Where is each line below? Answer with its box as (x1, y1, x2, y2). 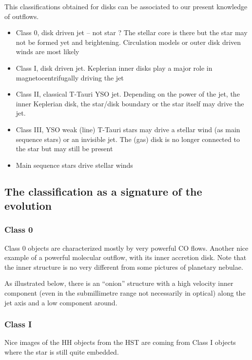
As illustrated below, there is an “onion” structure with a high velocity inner (4, 278, 233, 288)
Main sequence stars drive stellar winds (16, 160, 133, 170)
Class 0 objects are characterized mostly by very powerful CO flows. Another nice (4, 242, 249, 253)
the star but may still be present (16, 143, 113, 154)
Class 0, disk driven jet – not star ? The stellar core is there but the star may (16, 27, 248, 38)
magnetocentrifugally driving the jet (16, 72, 124, 82)
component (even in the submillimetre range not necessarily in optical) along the (4, 288, 246, 298)
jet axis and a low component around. (4, 297, 117, 307)
